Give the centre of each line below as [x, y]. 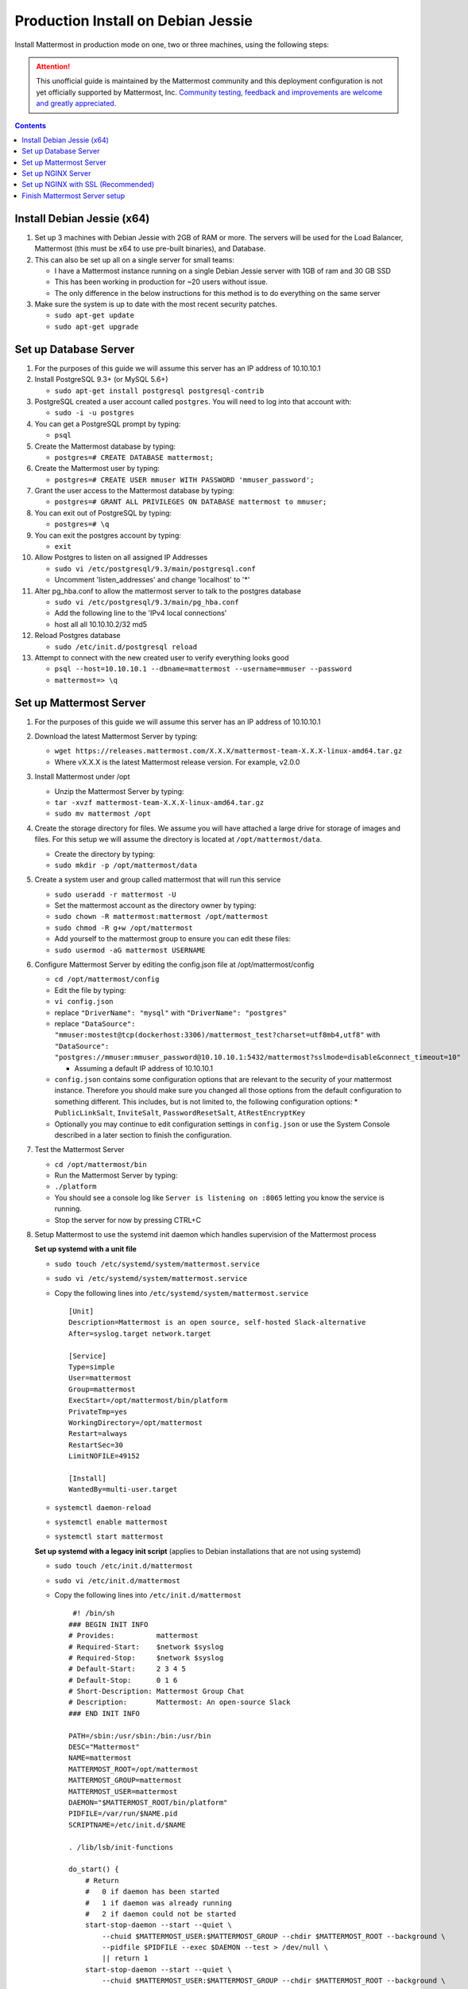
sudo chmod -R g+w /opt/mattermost [124, 928]
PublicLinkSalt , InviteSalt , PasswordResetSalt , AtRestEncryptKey [180, 1113]
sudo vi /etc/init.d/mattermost [117, 1580]
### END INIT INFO [104, 1713]
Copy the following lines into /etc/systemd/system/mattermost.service [182, 1293]
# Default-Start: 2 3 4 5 [128, 1669]
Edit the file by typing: [90, 990]
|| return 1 [125, 1958]
